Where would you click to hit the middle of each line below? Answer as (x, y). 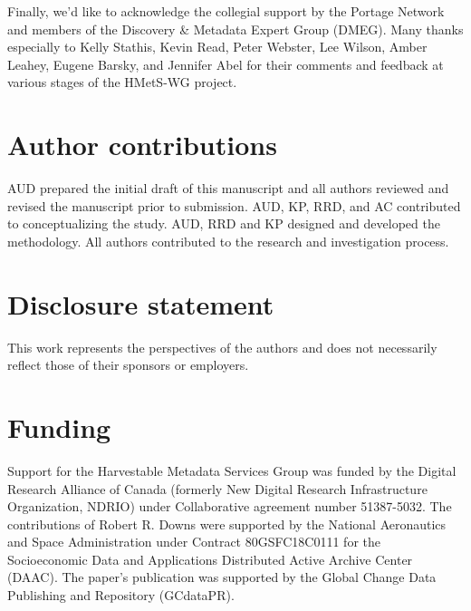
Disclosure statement (141, 303)
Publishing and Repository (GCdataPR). (121, 595)
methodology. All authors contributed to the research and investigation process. (228, 241)
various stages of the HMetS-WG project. (122, 82)
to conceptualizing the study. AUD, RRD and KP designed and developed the (224, 223)
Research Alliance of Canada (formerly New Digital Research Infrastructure (217, 488)
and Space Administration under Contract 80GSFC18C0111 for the (194, 542)
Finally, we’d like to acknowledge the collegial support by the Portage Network (226, 11)
